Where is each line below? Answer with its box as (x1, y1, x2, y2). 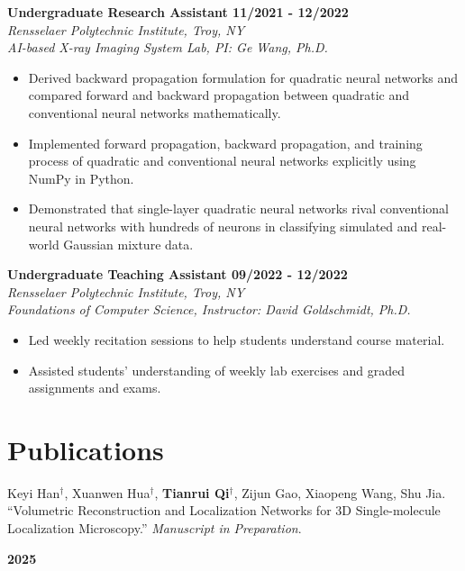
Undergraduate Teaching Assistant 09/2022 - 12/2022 (7, 265, 348, 284)
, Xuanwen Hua (64, 483, 150, 502)
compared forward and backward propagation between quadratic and (28, 86, 410, 104)
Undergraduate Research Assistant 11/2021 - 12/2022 (7, 3, 349, 21)
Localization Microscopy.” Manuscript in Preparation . (7, 519, 302, 537)
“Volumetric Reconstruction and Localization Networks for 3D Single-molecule (7, 501, 441, 520)
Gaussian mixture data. (63, 234, 194, 253)
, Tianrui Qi (154, 483, 230, 502)
